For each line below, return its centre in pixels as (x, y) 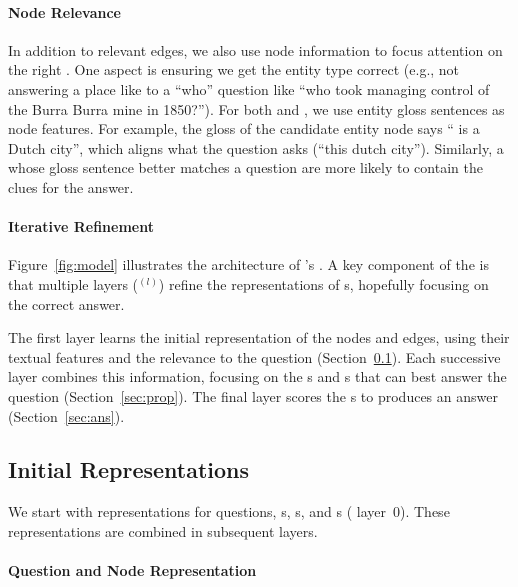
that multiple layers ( (73, 283)
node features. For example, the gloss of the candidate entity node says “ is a (244, 128)
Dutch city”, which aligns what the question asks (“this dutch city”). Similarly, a (256, 147)
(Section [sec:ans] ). (66, 415)
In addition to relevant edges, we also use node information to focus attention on (255, 49)
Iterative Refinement (81, 226)
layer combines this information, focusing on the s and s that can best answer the (257, 376)
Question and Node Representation (132, 570)
